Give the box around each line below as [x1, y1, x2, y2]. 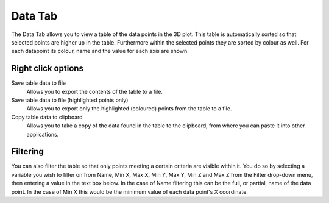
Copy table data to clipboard [11, 113, 83, 121]
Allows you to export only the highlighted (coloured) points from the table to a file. [26, 105, 232, 112]
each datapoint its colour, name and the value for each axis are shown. [11, 48, 189, 55]
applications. [26, 130, 59, 138]
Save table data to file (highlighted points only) [11, 96, 129, 104]
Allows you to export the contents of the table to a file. [26, 88, 163, 95]
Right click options [11, 63, 83, 74]
